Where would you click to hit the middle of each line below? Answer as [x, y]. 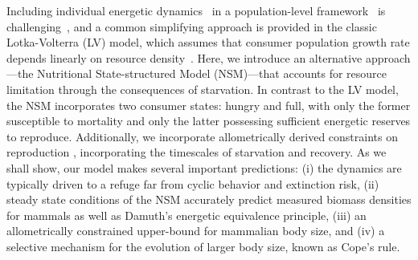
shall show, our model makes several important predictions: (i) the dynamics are [204, 167]
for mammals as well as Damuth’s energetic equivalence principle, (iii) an [186, 215]
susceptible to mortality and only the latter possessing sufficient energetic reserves [209, 121]
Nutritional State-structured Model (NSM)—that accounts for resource [212, 73]
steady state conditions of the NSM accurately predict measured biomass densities [209, 199]
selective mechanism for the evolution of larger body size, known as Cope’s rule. [203, 246]
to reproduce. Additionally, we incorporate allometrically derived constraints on [202, 136]
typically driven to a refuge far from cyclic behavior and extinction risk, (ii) [193, 183]
